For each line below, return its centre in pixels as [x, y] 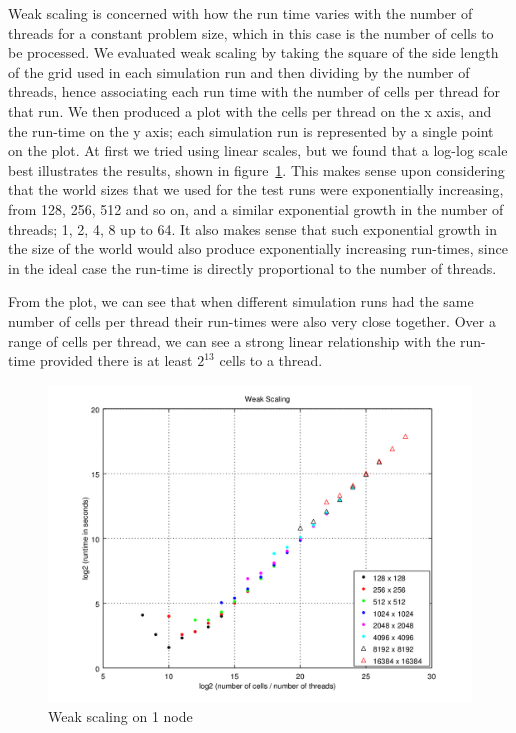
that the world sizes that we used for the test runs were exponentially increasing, [256, 189]
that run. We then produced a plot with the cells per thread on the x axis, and [250, 110]
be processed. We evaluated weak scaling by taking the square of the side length [253, 52]
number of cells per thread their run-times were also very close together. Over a [252, 320]
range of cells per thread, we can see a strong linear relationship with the [232, 340]
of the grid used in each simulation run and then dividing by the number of [239, 71]
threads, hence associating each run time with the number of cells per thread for [254, 91]
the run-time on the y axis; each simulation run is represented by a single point [251, 130]
